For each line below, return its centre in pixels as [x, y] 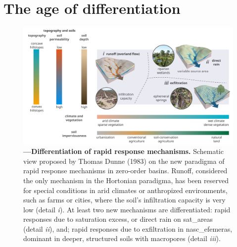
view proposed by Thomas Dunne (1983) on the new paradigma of [124, 161]
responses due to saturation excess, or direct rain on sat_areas [118, 219]
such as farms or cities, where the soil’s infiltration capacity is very [124, 200]
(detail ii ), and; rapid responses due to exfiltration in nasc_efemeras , [128, 228]
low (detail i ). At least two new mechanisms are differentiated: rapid [127, 209]
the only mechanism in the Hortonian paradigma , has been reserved [126, 180]
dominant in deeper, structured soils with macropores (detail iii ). [122, 238]
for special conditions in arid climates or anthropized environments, [125, 190]
